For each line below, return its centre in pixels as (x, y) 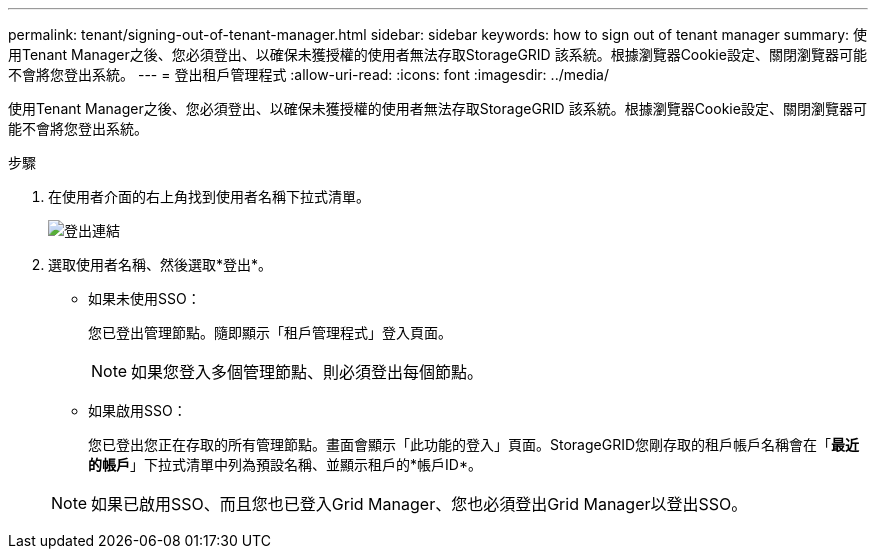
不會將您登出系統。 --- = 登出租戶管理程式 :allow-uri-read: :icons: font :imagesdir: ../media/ (309, 74)
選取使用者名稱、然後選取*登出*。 (160, 264)
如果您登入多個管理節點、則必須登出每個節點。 (307, 372)
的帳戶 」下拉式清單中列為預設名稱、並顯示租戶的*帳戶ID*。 (285, 464)
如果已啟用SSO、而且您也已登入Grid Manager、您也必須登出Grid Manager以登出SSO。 (419, 504)
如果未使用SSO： (144, 298)
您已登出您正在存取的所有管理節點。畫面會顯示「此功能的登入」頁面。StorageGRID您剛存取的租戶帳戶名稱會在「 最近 (474, 444)
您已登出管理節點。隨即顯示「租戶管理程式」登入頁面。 (270, 332)
